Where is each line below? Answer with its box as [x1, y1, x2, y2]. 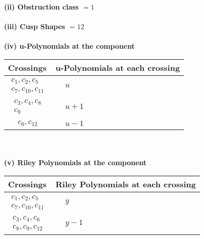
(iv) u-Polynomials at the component [4, 41, 135, 51]
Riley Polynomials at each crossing [55, 178, 196, 190]
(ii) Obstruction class [4, 2, 79, 12]
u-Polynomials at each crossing [55, 61, 180, 73]
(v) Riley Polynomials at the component [4, 157, 147, 168]
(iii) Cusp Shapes [4, 21, 65, 32]
